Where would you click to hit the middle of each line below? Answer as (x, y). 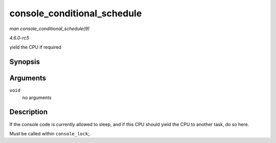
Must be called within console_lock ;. (50, 133)
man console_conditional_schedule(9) (49, 29)
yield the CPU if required (35, 47)
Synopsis (25, 62)
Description (29, 112)
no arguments (37, 98)
